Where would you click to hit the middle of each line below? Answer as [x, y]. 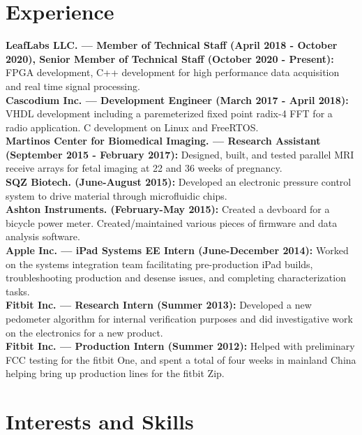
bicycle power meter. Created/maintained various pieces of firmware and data [172, 222]
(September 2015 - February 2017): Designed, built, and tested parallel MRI [180, 154]
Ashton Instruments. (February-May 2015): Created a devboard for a [168, 209]
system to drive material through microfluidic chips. [116, 195]
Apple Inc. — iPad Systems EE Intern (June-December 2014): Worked [177, 250]
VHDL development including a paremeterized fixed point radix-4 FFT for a [169, 113]
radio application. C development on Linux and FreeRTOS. [132, 127]
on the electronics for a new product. [84, 332]
